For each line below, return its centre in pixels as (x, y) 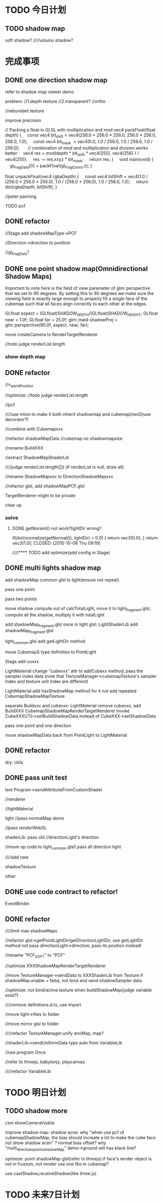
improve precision (23, 120)
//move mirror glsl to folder (32, 1023)
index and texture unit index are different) (47, 682)
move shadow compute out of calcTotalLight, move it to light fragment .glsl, (78, 609)
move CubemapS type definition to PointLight (51, 652)
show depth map (25, 357)
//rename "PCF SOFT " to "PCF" (35, 956)
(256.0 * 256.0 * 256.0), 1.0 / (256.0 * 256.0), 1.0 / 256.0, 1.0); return (77, 182)
